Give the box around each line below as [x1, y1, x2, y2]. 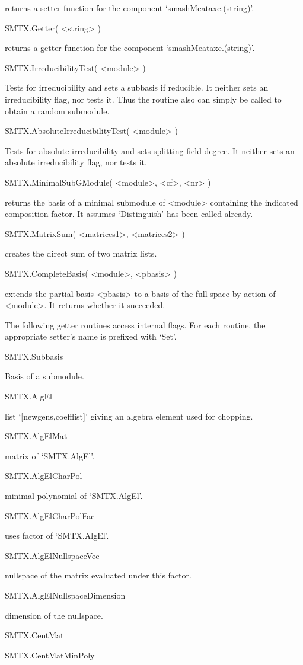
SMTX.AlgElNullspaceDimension [5, 589, 126, 601]
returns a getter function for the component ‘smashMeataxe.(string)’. [5, 41, 255, 54]
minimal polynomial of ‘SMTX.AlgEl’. [5, 490, 143, 502]
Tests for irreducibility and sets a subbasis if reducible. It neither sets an [5, 81, 269, 94]
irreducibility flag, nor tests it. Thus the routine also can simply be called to [5, 92, 282, 105]
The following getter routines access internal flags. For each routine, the [5, 318, 266, 331]
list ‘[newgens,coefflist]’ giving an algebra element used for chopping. [5, 410, 253, 422]
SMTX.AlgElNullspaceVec [5, 549, 100, 561]
